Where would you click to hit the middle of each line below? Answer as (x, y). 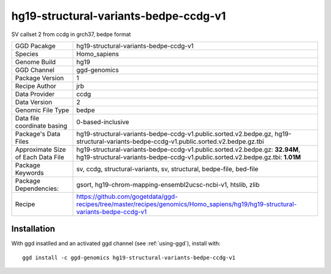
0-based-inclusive (103, 122)
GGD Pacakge (35, 46)
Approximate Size (40, 149)
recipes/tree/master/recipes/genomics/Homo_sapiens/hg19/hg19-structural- (187, 204)
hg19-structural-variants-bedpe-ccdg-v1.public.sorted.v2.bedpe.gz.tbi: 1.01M (189, 157)
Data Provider (35, 94)
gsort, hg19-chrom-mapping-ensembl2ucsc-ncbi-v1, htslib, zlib (168, 185)
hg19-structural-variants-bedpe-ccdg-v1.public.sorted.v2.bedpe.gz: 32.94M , (188, 149)
